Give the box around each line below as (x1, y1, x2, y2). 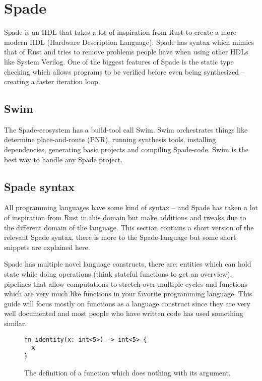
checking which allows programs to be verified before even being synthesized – (4, 66, 245, 77)
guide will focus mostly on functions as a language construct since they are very (4, 298, 251, 308)
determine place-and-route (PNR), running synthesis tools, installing (4, 134, 216, 145)
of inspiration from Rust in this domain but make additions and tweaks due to (4, 212, 246, 223)
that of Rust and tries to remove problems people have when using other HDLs (4, 46, 248, 57)
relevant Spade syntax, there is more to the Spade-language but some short (4, 232, 236, 242)
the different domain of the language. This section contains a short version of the (4, 222, 254, 232)
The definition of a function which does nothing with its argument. (24, 367, 231, 377)
